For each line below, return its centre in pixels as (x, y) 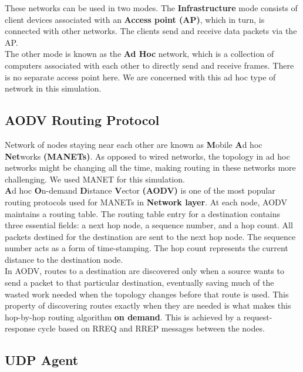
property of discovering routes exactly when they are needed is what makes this (148, 305)
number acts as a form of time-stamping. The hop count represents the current (147, 248)
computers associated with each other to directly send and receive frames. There (149, 65)
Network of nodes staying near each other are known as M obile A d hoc (134, 144)
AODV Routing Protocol (82, 120)
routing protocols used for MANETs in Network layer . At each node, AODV (146, 202)
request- (258, 317)
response (20, 328)
